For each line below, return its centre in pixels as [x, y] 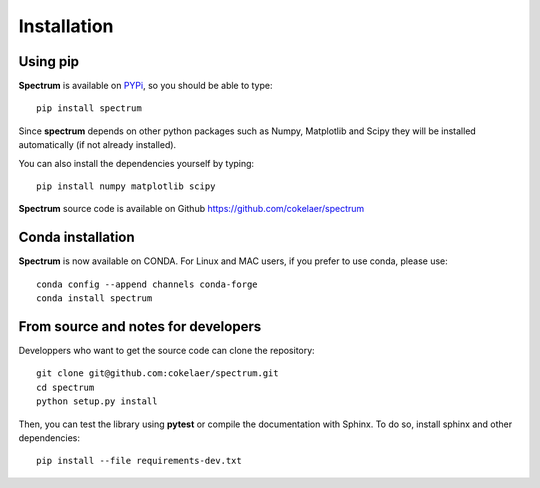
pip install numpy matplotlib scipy [126, 186]
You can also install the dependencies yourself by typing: [136, 163]
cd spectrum [65, 387]
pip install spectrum [89, 108]
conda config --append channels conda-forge [147, 284]
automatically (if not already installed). [97, 145]
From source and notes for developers [140, 326]
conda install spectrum [94, 298]
